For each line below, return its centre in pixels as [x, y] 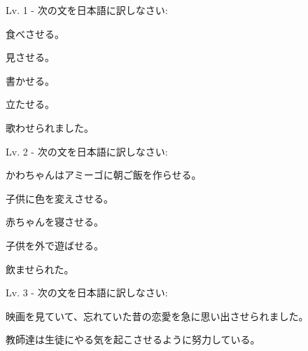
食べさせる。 [35, 33]
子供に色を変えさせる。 [59, 198]
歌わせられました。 [50, 127]
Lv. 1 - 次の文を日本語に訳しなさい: [87, 10]
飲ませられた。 [40, 269]
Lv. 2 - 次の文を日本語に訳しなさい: [87, 151]
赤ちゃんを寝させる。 [55, 222]
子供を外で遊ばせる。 [55, 245]
